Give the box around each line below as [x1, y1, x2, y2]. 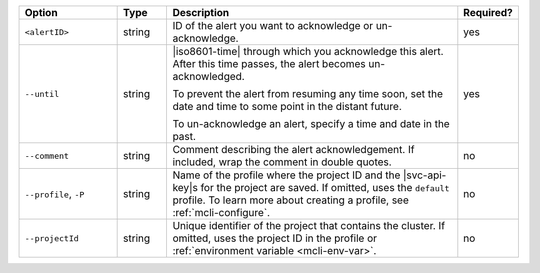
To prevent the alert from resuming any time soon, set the [172, 87, 444, 100]
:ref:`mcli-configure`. [172, 206, 270, 219]
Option [24, 6, 59, 19]
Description [172, 6, 230, 19]
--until [24, 88, 60, 99]
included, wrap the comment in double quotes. [172, 155, 392, 169]
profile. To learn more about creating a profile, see [172, 193, 409, 207]
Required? [463, 6, 514, 19]
